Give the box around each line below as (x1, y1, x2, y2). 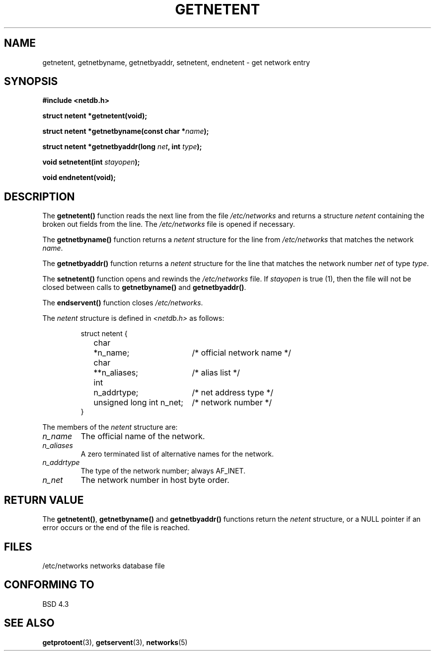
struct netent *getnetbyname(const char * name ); (42, 127, 209, 136)
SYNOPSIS (4, 75, 58, 88)
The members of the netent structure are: (42, 423, 178, 432)
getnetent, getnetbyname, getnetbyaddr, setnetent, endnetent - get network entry (42, 58, 310, 67)
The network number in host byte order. (80, 475, 229, 485)
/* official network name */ (192, 348, 291, 358)
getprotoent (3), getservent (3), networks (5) (42, 638, 188, 647)
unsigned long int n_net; (93, 397, 184, 408)
